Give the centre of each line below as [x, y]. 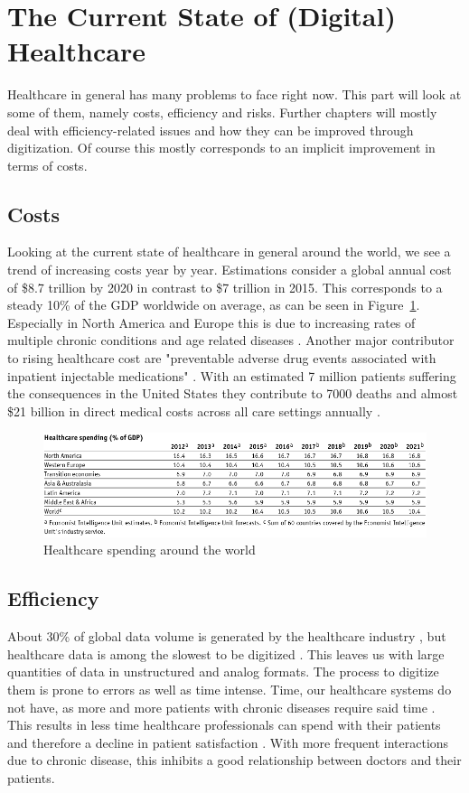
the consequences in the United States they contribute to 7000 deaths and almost [233, 393]
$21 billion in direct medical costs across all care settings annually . [194, 410]
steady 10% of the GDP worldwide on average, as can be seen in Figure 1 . [214, 305]
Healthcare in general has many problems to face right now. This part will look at [234, 94]
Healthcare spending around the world [150, 550]
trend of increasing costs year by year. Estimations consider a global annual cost [230, 270]
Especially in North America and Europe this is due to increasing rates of [211, 322]
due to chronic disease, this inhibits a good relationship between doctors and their [234, 760]
